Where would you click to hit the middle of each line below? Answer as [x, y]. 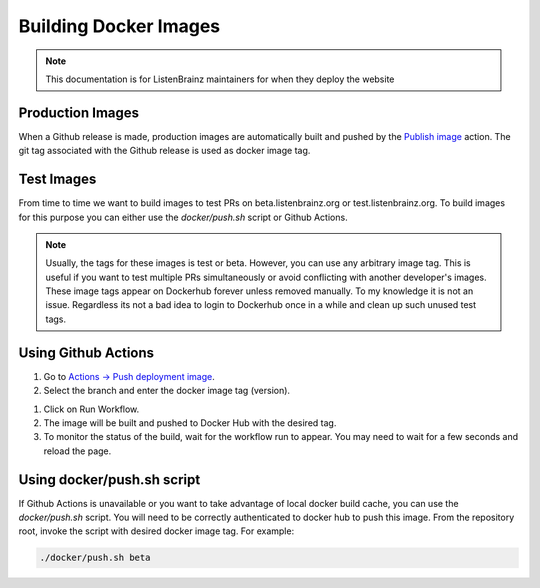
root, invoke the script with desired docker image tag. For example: [156, 531]
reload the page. [77, 451]
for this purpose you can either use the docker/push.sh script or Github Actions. [183, 217]
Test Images [57, 179]
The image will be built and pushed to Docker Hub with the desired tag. [190, 422]
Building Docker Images [119, 26]
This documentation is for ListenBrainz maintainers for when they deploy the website [220, 79]
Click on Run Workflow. [91, 409]
